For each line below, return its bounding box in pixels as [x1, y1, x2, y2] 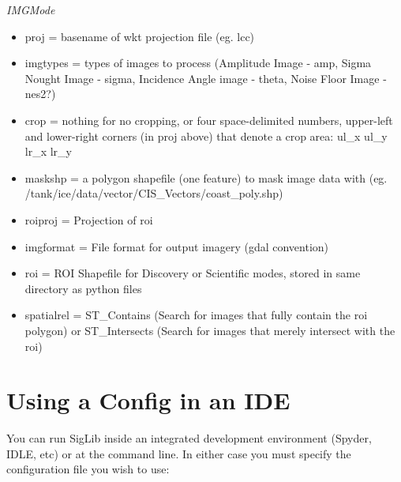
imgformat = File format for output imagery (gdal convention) [24, 238, 329, 254]
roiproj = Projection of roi [24, 211, 153, 228]
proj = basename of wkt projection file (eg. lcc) [24, 28, 255, 44]
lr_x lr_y [24, 143, 73, 160]
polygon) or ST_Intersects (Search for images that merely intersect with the [24, 322, 395, 338]
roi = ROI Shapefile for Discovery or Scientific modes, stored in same [24, 265, 361, 281]
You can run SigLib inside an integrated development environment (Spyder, [6, 430, 372, 446]
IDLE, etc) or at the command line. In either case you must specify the [6, 445, 351, 461]
